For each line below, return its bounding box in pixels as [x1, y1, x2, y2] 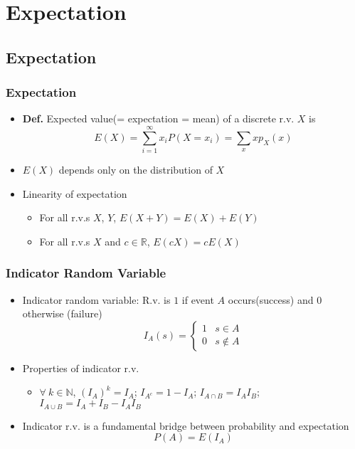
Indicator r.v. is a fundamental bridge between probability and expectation [22, 418, 349, 433]
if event [181, 292, 214, 307]
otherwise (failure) [22, 306, 102, 321]
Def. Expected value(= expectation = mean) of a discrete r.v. [22, 111, 295, 126]
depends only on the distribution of [58, 162, 213, 177]
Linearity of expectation [22, 186, 127, 201]
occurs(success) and [228, 292, 314, 307]
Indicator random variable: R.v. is [22, 292, 171, 307]
